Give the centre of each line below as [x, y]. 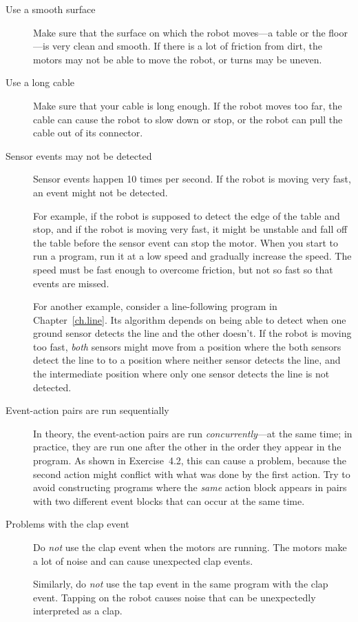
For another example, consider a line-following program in [155, 306]
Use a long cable [40, 82]
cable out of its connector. [88, 133]
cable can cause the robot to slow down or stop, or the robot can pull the [188, 119]
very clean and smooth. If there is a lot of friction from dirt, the [188, 46]
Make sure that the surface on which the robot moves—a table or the [179, 32]
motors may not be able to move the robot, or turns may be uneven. [178, 59]
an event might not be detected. [101, 192]
